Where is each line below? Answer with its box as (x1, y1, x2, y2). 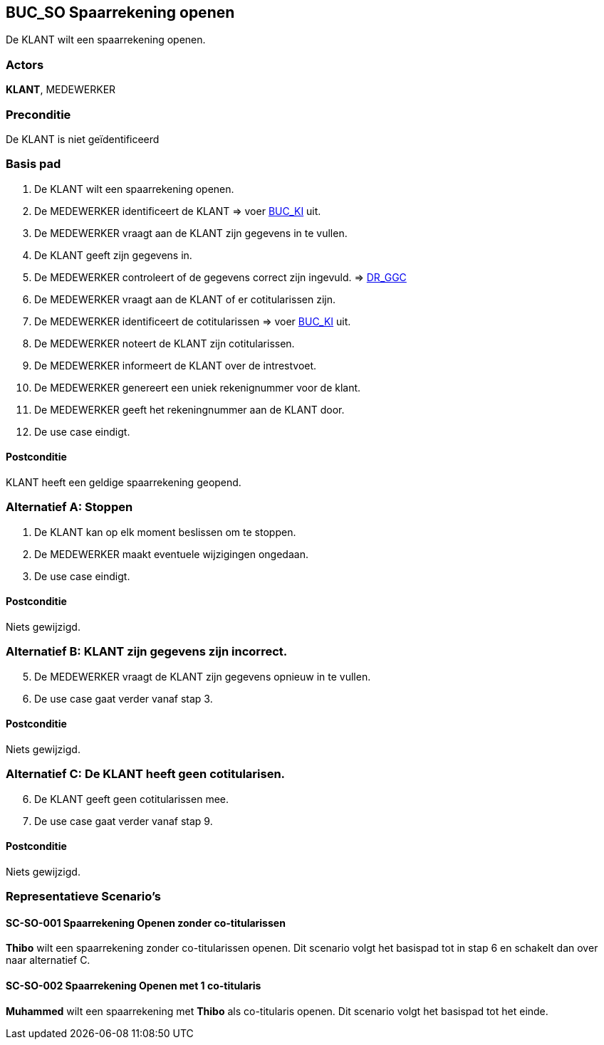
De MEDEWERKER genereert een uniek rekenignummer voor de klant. (34, 381, 361, 394)
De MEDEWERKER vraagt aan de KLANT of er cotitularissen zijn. (34, 293, 335, 305)
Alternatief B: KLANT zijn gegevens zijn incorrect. (6, 644, 288, 659)
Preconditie (6, 107, 71, 122)
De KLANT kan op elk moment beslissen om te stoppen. (34, 525, 296, 538)
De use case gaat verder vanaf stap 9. (34, 814, 213, 827)
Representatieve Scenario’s (6, 889, 161, 904)
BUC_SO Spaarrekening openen (6, 4, 235, 21)
